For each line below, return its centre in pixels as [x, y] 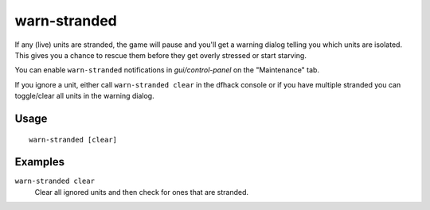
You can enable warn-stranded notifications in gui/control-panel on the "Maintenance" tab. [167, 70]
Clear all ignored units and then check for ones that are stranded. [142, 192]
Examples [40, 162]
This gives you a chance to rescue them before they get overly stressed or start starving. [160, 55]
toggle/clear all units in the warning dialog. [84, 96]
